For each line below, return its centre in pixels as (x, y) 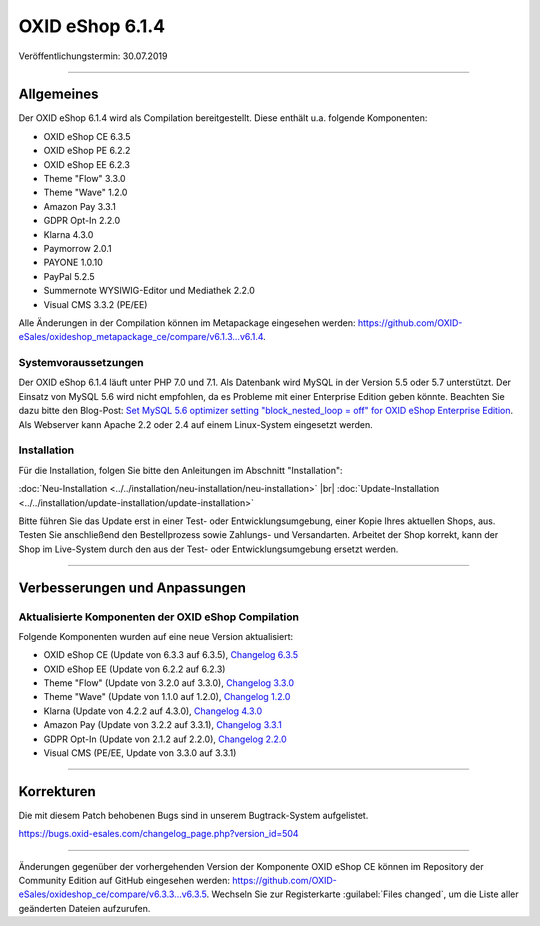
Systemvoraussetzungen (81, 363)
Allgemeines (58, 94)
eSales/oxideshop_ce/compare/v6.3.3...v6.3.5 (112, 894)
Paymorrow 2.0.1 (77, 248)
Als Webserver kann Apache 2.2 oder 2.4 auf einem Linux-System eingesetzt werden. (196, 424)
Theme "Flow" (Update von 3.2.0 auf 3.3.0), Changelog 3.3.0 (169, 683)
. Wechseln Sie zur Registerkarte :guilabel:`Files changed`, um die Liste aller (362, 894)
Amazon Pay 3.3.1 (80, 206)
